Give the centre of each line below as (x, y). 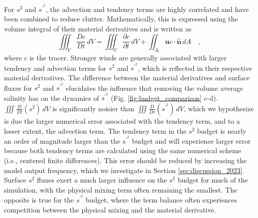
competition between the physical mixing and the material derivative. (110, 209)
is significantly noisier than (93, 108)
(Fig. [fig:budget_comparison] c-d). (164, 98)
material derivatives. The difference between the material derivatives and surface (127, 77)
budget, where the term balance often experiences (161, 200)
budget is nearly (222, 130)
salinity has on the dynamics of (52, 98)
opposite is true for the (39, 200)
